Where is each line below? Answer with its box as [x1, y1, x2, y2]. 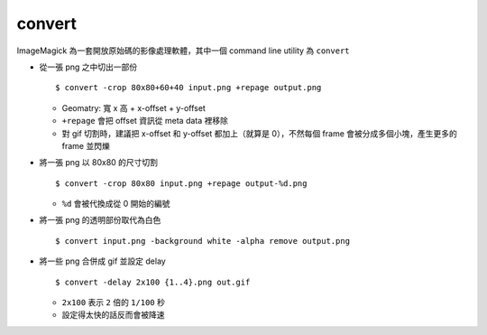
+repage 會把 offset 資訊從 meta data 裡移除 [61, 116, 229, 126]
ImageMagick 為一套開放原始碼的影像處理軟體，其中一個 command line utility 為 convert [16, 45, 351, 56]
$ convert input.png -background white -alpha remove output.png [55, 236, 351, 246]
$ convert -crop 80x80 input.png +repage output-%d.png [55, 178, 308, 189]
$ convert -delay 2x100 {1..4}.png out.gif [55, 276, 251, 287]
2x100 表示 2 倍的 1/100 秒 [61, 297, 166, 308]
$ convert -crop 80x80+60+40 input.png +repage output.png [55, 82, 322, 93]
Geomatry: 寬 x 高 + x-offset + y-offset [61, 102, 207, 113]
